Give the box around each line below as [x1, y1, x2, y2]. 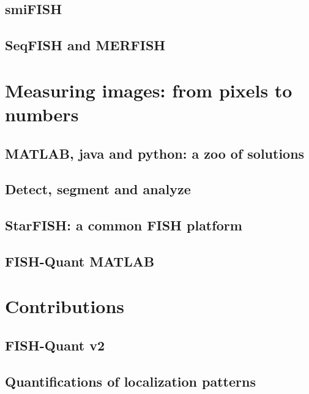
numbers [5, 101, 79, 126]
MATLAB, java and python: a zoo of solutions [5, 143, 305, 162]
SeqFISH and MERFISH [5, 36, 166, 55]
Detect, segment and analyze [5, 180, 191, 199]
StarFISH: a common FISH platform [5, 216, 242, 235]
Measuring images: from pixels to [5, 77, 292, 102]
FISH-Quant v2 [5, 336, 105, 355]
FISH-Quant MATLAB [5, 251, 155, 270]
